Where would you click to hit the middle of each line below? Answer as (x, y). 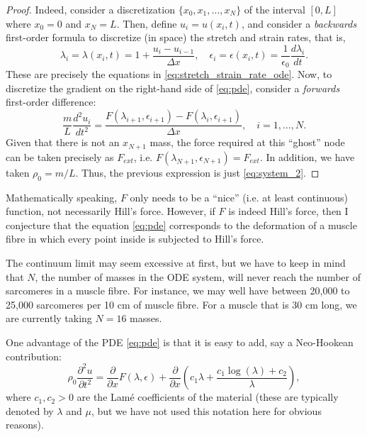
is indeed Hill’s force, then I (288, 211)
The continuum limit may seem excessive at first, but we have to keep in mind (176, 263)
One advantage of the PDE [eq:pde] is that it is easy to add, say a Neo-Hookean (180, 342)
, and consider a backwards (299, 23)
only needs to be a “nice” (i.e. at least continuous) (239, 197)
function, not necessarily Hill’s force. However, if (111, 211)
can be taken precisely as (60, 156)
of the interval (275, 9)
